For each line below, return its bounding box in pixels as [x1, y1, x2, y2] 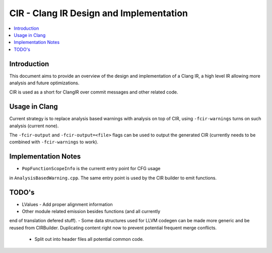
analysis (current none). [9, 123, 59, 129]
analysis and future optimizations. [9, 80, 80, 86]
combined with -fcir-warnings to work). [9, 139, 98, 145]
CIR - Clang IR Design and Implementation [9, 8, 188, 19]
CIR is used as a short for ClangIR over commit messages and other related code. [9, 89, 178, 95]
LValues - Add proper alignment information [22, 201, 113, 207]
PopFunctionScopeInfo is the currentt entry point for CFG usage [22, 166, 161, 172]
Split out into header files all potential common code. [34, 236, 144, 242]
